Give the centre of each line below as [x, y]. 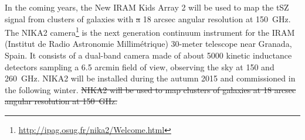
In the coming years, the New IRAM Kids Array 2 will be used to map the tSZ [147, 7]
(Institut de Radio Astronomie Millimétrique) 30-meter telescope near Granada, [148, 44]
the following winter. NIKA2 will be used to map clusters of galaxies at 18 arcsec [150, 89]
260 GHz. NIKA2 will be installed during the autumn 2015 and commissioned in [150, 78]
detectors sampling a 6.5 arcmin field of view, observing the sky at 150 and [140, 66]
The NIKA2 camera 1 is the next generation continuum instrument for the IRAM [150, 31]
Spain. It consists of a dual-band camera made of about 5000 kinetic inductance [148, 55]
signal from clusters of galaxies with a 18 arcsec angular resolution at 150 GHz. [148, 18]
